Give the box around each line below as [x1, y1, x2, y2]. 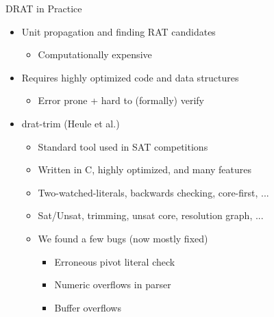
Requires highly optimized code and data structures [21, 70, 239, 84]
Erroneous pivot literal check [54, 254, 175, 268]
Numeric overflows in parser [54, 277, 171, 292]
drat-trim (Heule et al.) [21, 116, 120, 130]
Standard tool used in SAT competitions [38, 139, 208, 153]
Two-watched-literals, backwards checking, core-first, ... [38, 185, 269, 199]
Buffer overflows [54, 300, 121, 314]
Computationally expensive [38, 47, 152, 62]
